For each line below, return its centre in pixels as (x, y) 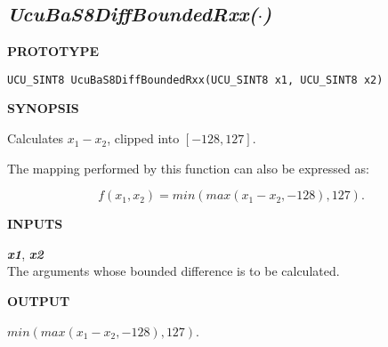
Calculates (36, 138)
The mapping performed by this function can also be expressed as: (188, 168)
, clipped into (143, 138)
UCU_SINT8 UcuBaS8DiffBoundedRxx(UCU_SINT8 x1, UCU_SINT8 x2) (195, 80)
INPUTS (35, 224)
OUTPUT (39, 301)
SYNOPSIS (43, 108)
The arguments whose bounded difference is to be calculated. (174, 271)
